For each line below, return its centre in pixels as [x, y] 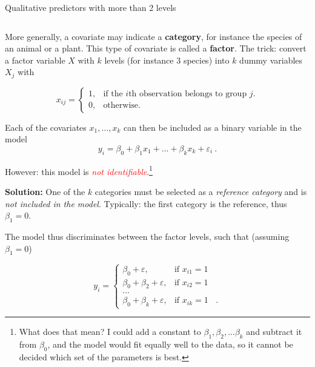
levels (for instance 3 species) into [167, 60]
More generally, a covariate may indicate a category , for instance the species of [154, 36]
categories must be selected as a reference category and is [201, 192]
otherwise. [122, 106]
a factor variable [35, 60]
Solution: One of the [45, 192]
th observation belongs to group [188, 94]
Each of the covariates [46, 127]
